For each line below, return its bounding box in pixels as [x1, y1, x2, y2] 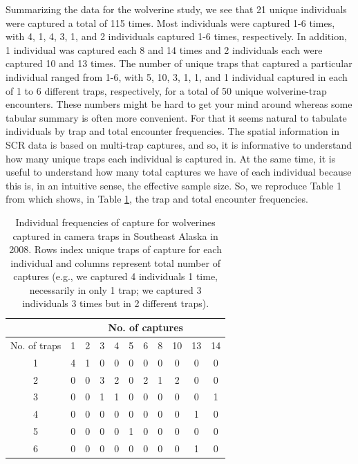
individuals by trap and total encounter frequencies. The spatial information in [6, 124, 340, 138]
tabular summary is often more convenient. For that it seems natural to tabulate [6, 110, 347, 124]
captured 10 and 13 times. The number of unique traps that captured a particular [6, 56, 352, 71]
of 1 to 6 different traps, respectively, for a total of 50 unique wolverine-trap [6, 83, 327, 98]
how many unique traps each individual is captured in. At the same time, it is [6, 151, 336, 165]
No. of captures [108, 320, 183, 335]
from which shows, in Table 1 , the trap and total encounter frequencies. [6, 192, 308, 206]
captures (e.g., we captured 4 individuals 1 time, [13, 269, 218, 284]
